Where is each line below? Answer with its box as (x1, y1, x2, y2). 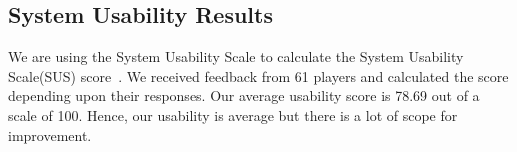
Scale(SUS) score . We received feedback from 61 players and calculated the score (8, 65, 509, 86)
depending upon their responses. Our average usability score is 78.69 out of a (8, 85, 480, 106)
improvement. (8, 124, 92, 145)
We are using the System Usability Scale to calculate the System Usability (8, 46, 464, 67)
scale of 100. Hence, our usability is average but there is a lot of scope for (8, 104, 458, 125)
